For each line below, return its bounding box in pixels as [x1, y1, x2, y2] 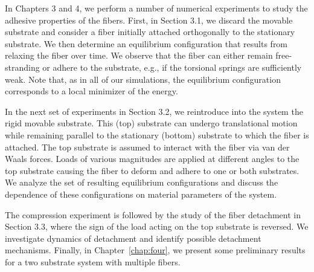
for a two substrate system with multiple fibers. [5, 255, 181, 268]
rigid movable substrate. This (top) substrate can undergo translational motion [5, 117, 298, 129]
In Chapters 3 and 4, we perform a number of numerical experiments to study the [5, 2, 308, 14]
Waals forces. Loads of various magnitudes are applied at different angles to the [5, 152, 300, 165]
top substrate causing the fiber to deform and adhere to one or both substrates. [5, 164, 300, 176]
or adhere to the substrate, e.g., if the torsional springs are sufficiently [42, 60, 302, 73]
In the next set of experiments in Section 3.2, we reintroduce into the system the [5, 105, 303, 117]
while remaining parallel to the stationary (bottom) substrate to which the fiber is [5, 128, 309, 141]
